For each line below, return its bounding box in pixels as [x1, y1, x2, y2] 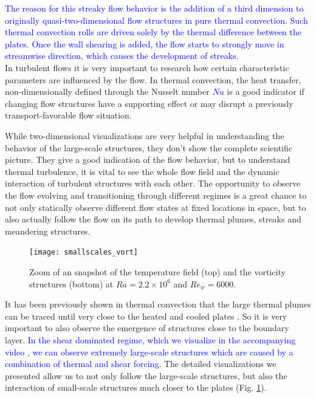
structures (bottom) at [29, 277, 114, 290]
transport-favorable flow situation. [5, 109, 132, 122]
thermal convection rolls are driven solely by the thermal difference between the [5, 26, 302, 38]
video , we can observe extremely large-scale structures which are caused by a [5, 345, 294, 358]
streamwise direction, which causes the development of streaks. [5, 49, 239, 62]
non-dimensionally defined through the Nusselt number [5, 85, 210, 98]
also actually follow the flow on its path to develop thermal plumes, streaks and [5, 213, 301, 225]
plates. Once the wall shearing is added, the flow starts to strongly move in [5, 37, 284, 50]
